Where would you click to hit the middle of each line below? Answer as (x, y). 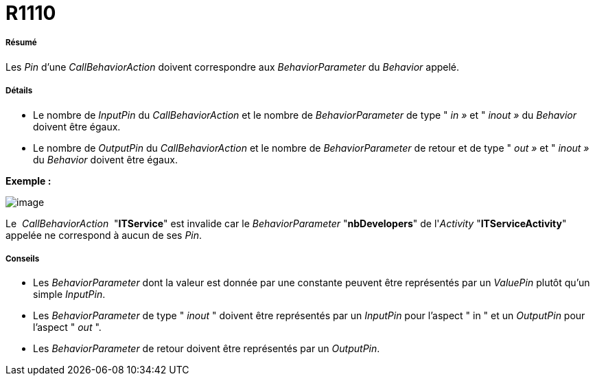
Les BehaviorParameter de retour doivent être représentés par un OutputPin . (207, 349)
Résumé (21, 43)
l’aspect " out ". (67, 327)
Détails (19, 91)
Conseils (23, 258)
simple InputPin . (69, 295)
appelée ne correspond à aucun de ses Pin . (104, 235)
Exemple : (28, 181)
